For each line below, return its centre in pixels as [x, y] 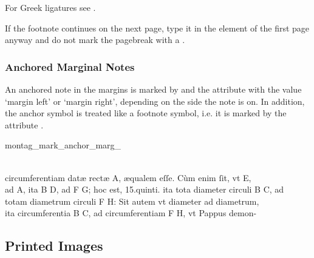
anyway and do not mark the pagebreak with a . [95, 40]
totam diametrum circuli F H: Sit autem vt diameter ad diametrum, [132, 201]
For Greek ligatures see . [50, 7]
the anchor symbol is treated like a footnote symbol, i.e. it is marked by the [146, 113]
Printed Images [54, 246]
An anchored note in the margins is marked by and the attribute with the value [153, 89]
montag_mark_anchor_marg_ [63, 145]
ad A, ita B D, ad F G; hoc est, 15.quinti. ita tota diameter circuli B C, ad [145, 189]
